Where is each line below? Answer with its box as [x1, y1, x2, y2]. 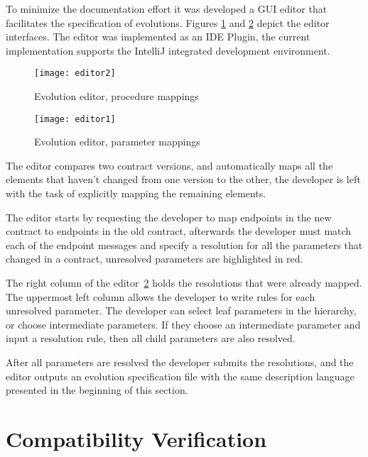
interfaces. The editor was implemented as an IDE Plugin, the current [6, 29, 310, 44]
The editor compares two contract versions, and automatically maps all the [6, 158, 333, 172]
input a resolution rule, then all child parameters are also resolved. [6, 331, 296, 346]
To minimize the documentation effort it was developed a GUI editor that [6, 1, 328, 16]
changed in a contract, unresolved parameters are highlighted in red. [6, 251, 303, 266]
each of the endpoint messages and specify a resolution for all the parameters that [6, 237, 363, 252]
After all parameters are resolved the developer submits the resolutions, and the [6, 355, 354, 369]
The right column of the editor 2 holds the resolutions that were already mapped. [6, 275, 362, 290]
